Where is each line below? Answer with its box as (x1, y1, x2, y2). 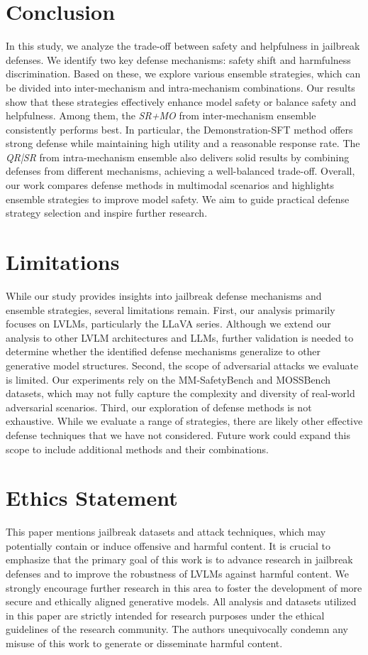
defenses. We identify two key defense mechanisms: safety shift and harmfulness (6, 52, 351, 67)
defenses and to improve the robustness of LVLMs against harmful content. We (6, 566, 350, 580)
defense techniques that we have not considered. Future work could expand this (6, 427, 350, 442)
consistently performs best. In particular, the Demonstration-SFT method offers (6, 121, 353, 136)
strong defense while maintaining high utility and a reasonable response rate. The (6, 136, 360, 151)
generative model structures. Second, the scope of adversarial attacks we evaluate (6, 357, 359, 372)
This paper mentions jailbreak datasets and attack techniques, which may (6, 524, 326, 539)
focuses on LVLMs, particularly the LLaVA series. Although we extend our (6, 316, 331, 331)
